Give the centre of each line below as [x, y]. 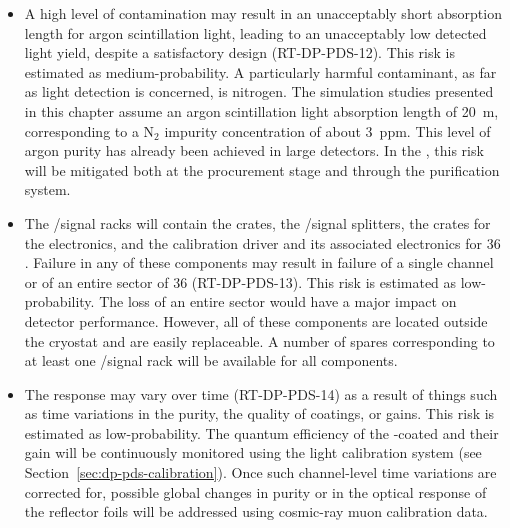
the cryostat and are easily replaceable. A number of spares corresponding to [259, 340]
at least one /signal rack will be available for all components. [211, 360]
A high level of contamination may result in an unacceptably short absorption [263, 13]
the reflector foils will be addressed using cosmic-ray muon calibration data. [256, 511]
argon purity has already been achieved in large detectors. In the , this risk [254, 150]
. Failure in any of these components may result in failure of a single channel [259, 262]
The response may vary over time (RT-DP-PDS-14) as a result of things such [261, 393]
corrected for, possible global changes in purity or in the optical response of [255, 491]
